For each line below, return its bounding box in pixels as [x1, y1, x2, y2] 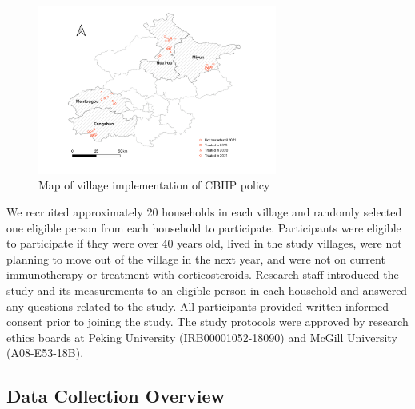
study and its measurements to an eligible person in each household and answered [6, 282, 408, 298]
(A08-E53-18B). [6, 344, 84, 361]
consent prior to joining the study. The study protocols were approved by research [6, 313, 409, 330]
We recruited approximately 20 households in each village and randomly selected [6, 204, 402, 220]
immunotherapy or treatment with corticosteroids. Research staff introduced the [6, 266, 399, 283]
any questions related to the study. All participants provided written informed [6, 297, 389, 314]
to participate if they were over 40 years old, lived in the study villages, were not [6, 235, 402, 252]
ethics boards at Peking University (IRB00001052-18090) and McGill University [6, 328, 397, 345]
